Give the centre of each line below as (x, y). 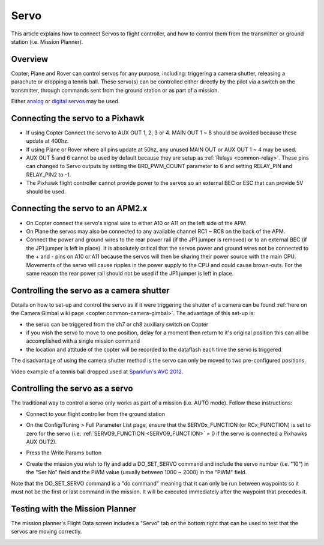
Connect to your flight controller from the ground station (95, 414)
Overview (30, 59)
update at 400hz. (47, 141)
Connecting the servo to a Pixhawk (78, 118)
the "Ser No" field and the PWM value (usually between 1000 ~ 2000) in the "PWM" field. (136, 472)
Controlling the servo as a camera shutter (90, 290)
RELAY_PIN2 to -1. (49, 175)
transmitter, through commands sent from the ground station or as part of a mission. (115, 90)
